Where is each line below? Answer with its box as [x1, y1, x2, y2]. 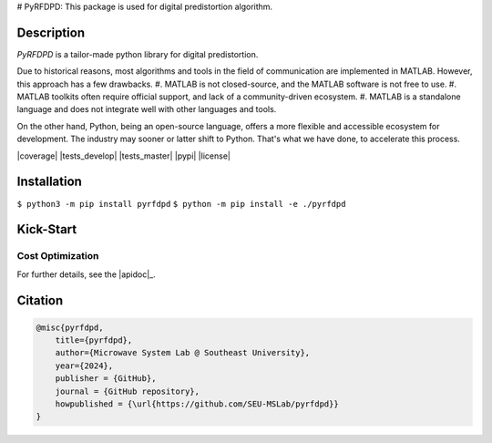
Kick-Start [16, 221, 77, 237]
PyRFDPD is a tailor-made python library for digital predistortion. [16, 48, 259, 59]
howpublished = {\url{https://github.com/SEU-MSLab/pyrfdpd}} [55, 399, 339, 409]
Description [16, 25, 86, 40]
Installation [16, 174, 82, 190]
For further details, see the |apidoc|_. [16, 269, 157, 280]
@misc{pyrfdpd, [36, 322, 104, 333]
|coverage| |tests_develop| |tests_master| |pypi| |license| [16, 150, 231, 161]
